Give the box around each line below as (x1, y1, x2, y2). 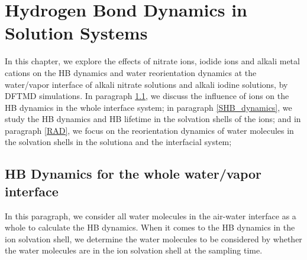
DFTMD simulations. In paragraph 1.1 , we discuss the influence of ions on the (5, 90, 289, 102)
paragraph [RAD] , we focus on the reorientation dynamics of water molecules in (5, 124, 294, 136)
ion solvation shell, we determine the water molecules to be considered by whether (5, 232, 302, 245)
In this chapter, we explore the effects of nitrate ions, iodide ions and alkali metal (5, 55, 300, 67)
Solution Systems (5, 21, 148, 45)
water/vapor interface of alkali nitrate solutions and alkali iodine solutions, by (5, 78, 288, 90)
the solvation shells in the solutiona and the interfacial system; (5, 136, 232, 148)
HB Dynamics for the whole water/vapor (5, 164, 262, 183)
